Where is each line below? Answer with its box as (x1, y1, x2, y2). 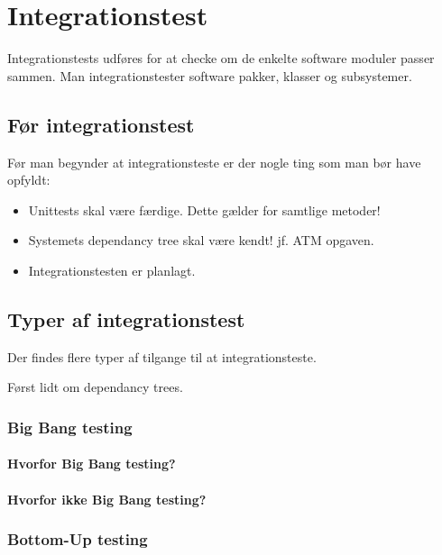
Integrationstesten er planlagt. (28, 260, 196, 279)
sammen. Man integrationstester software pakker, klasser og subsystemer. (7, 66, 412, 85)
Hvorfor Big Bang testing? (7, 454, 176, 473)
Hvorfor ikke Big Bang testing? (7, 489, 207, 508)
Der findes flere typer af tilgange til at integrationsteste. (7, 347, 317, 366)
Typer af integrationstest (7, 305, 245, 332)
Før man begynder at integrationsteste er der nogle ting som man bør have (7, 152, 421, 171)
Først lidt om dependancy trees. (7, 378, 183, 396)
